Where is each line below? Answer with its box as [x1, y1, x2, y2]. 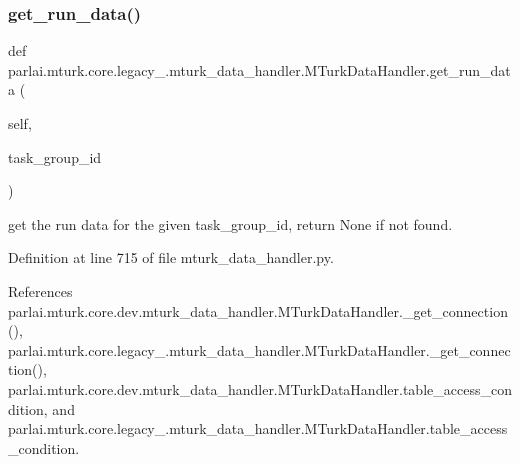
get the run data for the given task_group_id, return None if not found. [8, 213, 453, 234]
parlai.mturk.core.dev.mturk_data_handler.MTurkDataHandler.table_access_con [8, 378, 512, 399]
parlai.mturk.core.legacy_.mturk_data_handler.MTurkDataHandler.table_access [8, 418, 508, 439]
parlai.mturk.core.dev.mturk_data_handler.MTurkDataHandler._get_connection [8, 300, 508, 321]
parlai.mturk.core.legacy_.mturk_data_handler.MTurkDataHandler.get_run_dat [8, 59, 511, 80]
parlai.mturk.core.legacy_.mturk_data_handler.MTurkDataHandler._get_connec [8, 339, 511, 360]
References [8, 280, 73, 301]
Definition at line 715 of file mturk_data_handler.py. [8, 247, 334, 268]
